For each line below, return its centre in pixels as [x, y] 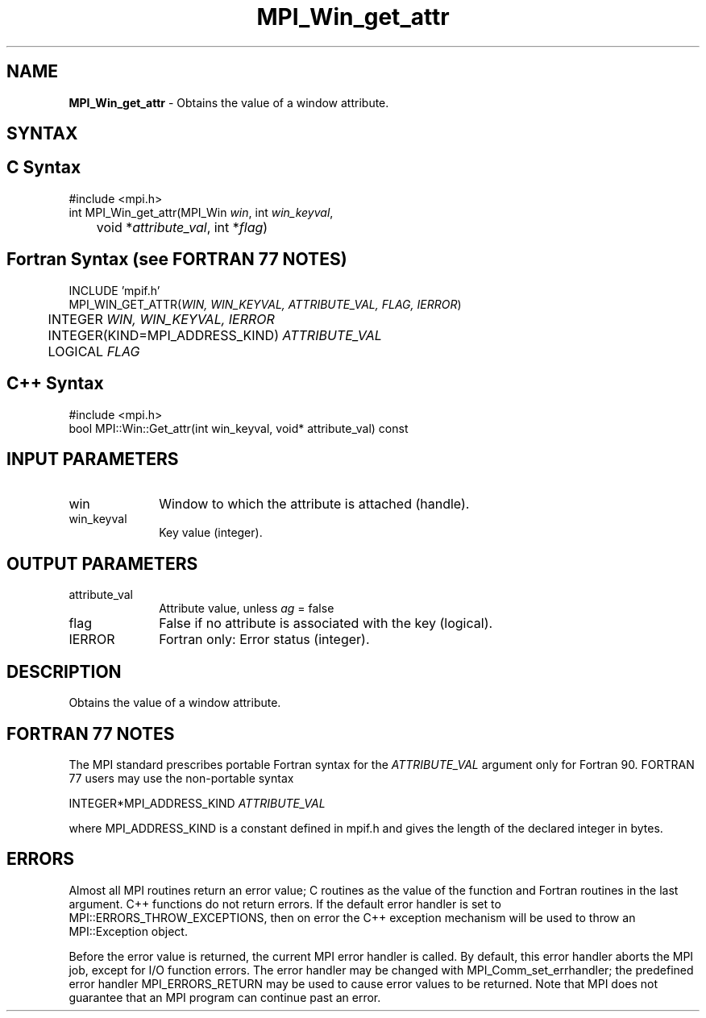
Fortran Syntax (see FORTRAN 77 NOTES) [177, 260]
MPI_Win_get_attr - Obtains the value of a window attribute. [229, 102]
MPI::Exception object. [128, 931]
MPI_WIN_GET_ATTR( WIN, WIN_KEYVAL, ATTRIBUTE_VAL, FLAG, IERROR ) [265, 304]
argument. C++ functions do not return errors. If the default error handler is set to [285, 904]
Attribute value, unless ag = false [247, 609]
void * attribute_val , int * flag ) [182, 227]
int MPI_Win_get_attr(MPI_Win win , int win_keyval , [201, 212]
